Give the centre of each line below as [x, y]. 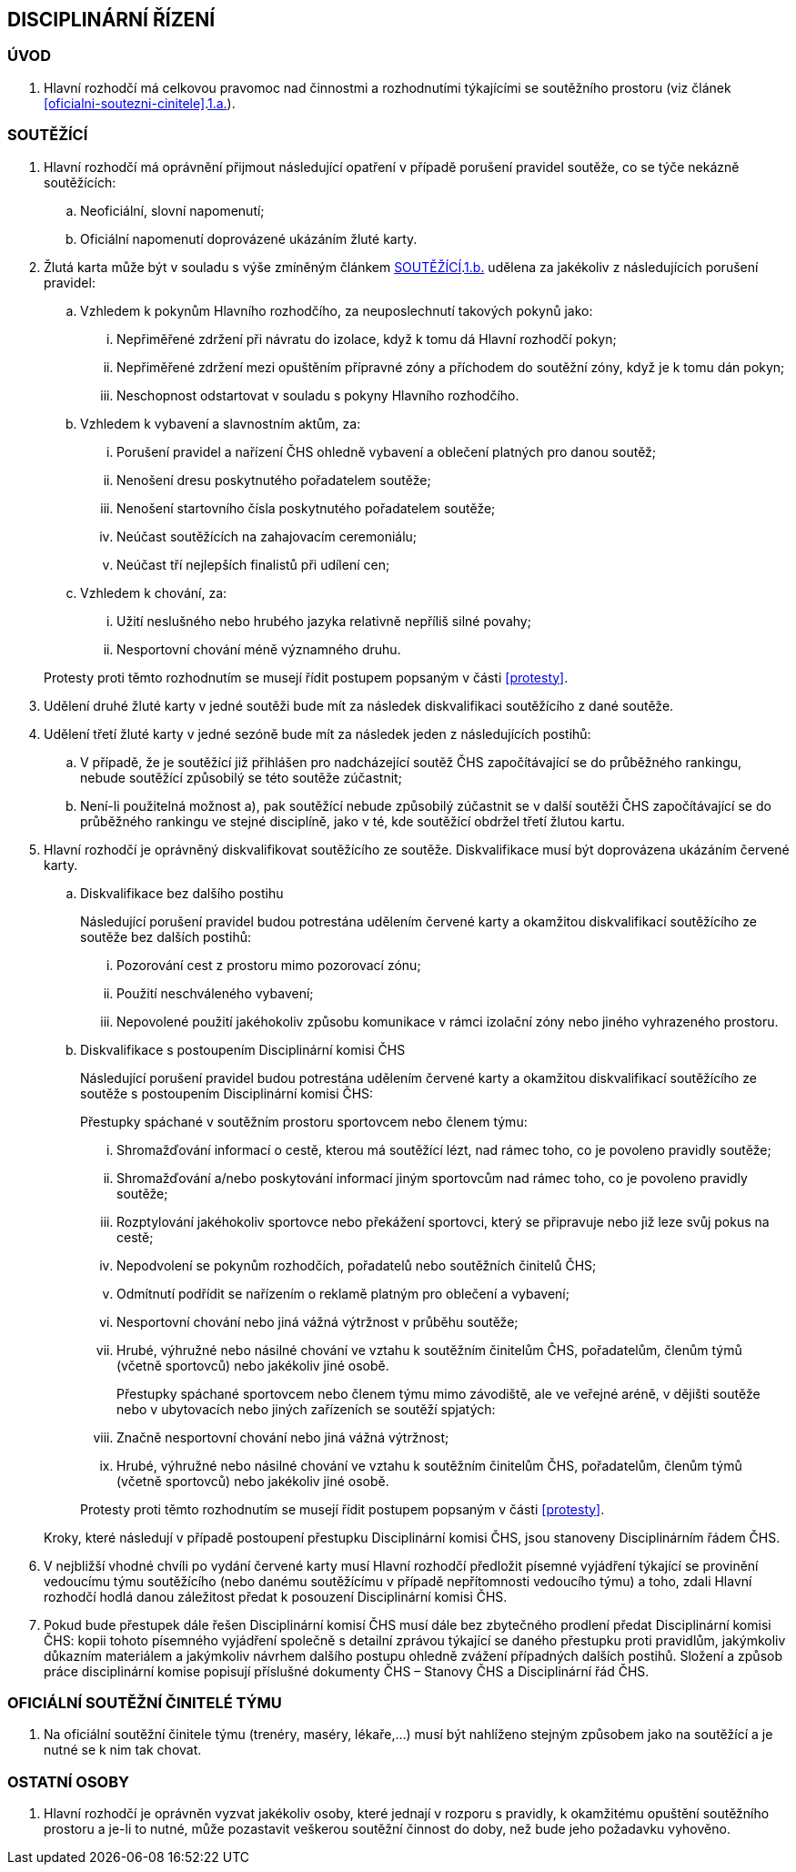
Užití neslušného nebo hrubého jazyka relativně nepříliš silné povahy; [324, 621]
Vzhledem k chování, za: [154, 592]
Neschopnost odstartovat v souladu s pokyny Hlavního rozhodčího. [318, 395]
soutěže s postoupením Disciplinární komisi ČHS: [227, 1093]
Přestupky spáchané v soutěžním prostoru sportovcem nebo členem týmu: [304, 1121]
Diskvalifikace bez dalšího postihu [182, 893]
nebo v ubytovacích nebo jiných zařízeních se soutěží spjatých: [306, 1409]
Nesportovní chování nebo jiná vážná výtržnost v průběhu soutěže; [317, 1321]
